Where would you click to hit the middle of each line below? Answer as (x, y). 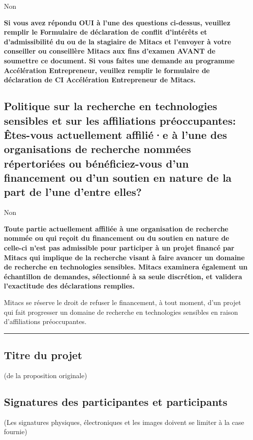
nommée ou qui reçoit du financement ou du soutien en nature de (117, 238)
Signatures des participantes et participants (116, 402)
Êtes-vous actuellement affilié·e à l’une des (116, 134)
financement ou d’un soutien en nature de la (118, 178)
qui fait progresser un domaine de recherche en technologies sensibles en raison (121, 312)
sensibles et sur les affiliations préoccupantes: (120, 120)
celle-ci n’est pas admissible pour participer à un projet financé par (119, 248)
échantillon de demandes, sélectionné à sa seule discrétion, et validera (123, 276)
